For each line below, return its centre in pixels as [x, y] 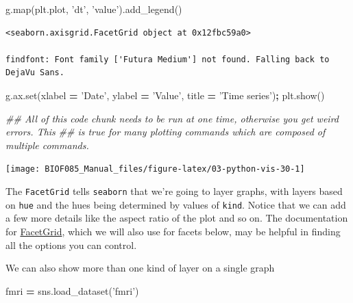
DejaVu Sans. [35, 73]
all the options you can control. [71, 245]
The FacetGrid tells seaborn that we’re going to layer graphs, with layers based [174, 191]
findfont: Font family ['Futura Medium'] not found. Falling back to [168, 59]
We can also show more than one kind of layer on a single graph [140, 268]
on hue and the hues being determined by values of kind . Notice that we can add [176, 204]
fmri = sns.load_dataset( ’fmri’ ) [72, 290]
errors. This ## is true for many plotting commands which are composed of [166, 132]
